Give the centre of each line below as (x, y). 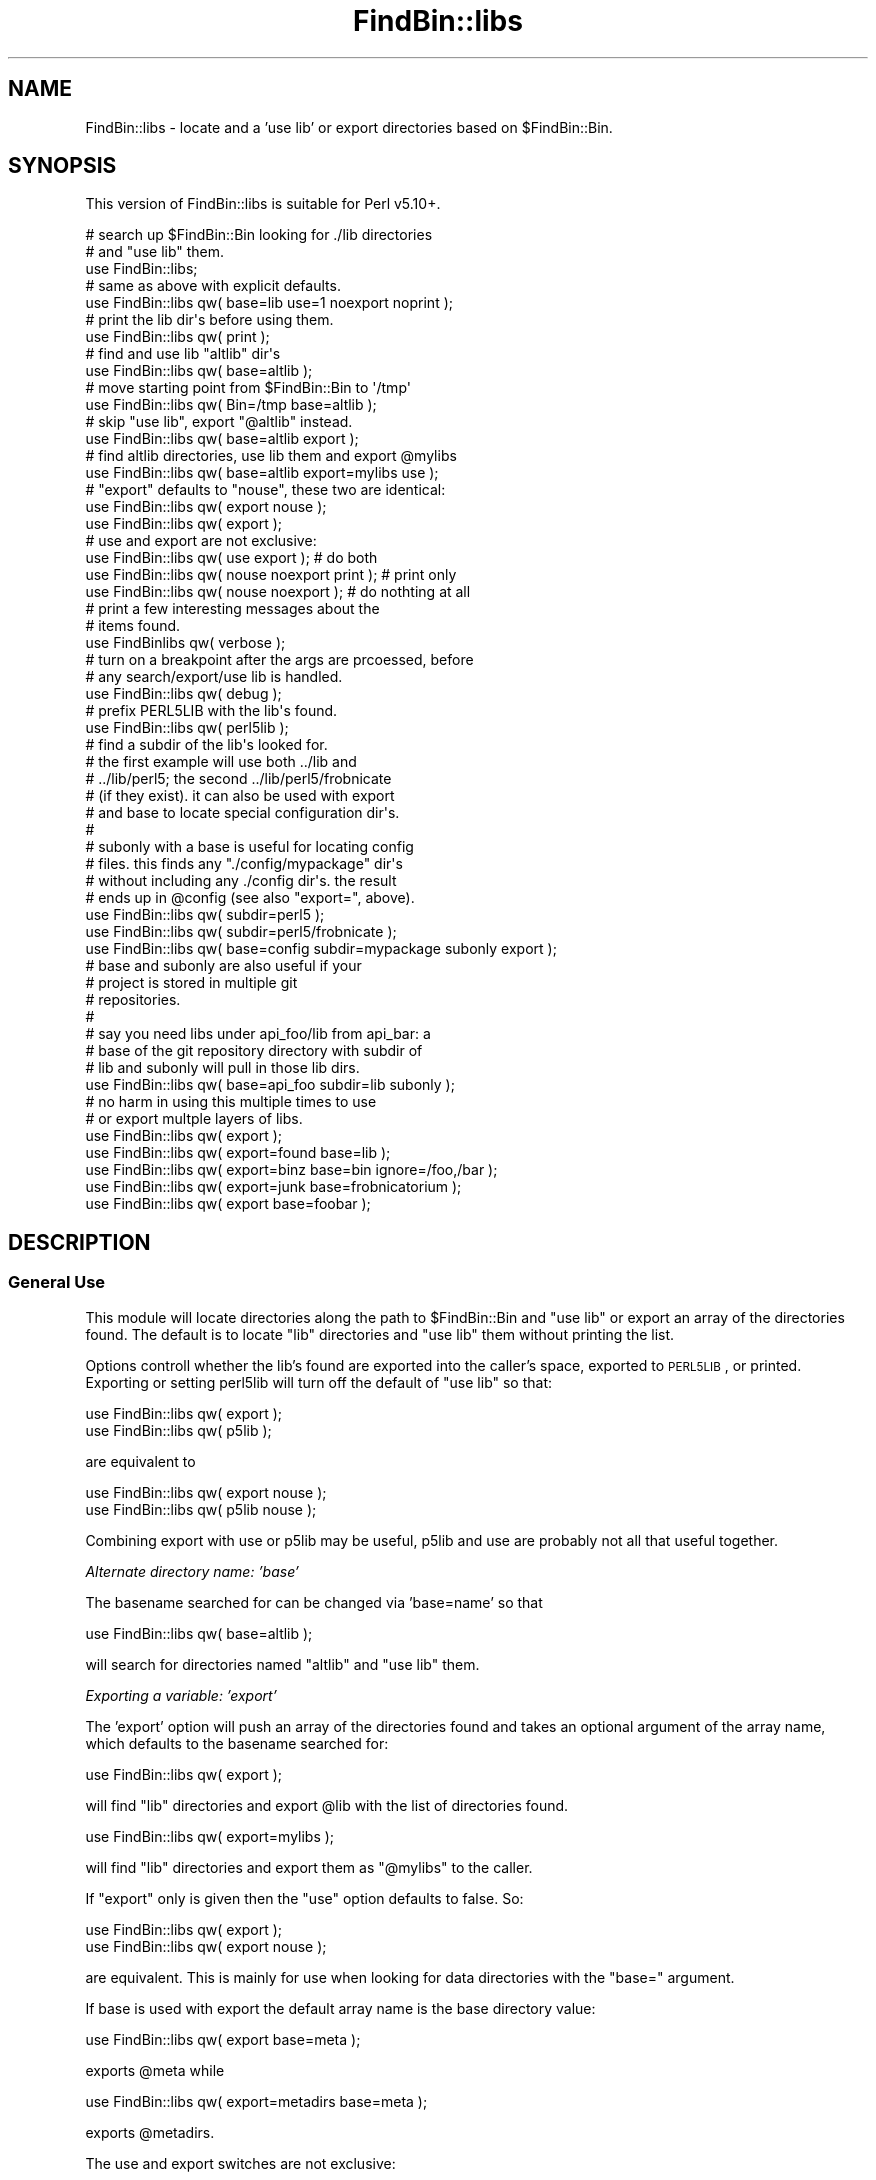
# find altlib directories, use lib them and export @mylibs (271, 456)
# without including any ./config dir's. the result (241, 881)
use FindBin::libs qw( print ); (177, 337)
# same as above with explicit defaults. (213, 286)
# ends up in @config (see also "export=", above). (250, 898)
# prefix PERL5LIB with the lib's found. (211, 711)
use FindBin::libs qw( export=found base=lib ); (238, 1153)
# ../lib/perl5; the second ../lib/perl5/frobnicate (238, 779)
